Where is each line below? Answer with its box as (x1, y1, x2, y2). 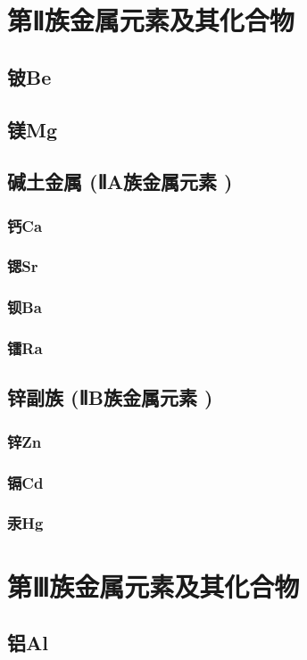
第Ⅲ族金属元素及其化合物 (7, 567, 300, 604)
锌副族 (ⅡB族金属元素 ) (7, 384, 213, 411)
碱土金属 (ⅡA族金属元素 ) (7, 168, 233, 195)
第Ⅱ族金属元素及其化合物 (7, 2, 295, 38)
